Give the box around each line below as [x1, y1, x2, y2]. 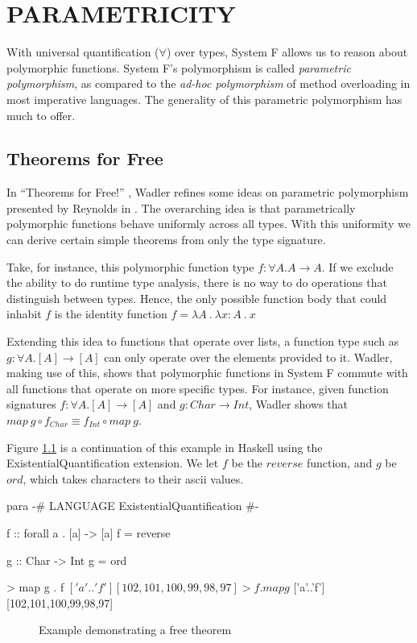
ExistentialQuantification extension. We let [6, 454, 219, 471]
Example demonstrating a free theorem [39, 621, 232, 638]
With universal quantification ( [6, 44, 159, 60]
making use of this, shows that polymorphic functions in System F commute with [6, 364, 408, 381]
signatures [6, 396, 56, 413]
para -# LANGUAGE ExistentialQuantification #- [6, 497, 259, 514]
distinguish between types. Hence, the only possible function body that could [6, 289, 387, 306]
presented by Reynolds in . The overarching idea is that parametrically [6, 199, 356, 216]
